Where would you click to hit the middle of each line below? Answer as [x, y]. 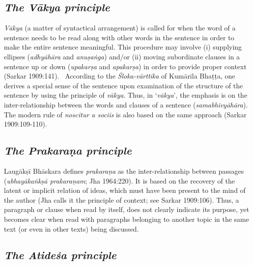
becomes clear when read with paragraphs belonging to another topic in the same [126, 219]
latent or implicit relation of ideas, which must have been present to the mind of [125, 190]
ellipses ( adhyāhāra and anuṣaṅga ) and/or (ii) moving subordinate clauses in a [122, 56]
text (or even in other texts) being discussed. [71, 228]
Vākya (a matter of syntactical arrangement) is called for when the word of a [120, 28]
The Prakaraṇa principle [68, 150]
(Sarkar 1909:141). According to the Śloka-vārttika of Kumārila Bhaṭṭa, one [120, 76]
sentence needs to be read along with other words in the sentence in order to [119, 37]
